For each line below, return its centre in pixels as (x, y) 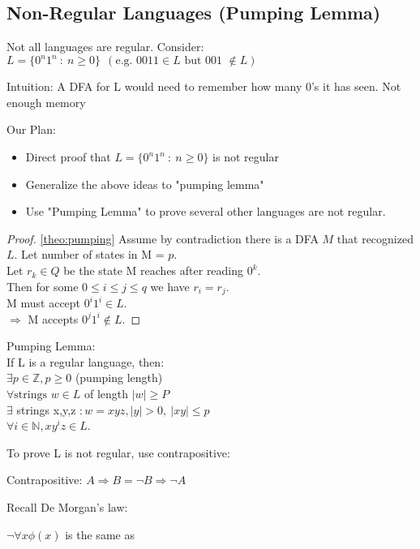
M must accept (44, 303)
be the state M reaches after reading (154, 270)
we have (170, 286)
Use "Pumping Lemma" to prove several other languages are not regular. (206, 211)
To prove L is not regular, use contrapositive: (118, 452)
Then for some (43, 286)
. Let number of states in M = (89, 254)
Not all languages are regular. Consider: (105, 47)
